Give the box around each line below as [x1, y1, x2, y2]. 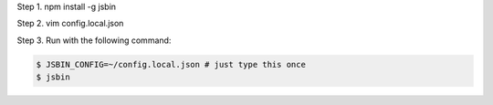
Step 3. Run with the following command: [16, 35, 172, 46]
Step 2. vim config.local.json [16, 18, 124, 29]
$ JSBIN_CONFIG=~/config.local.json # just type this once [36, 59, 306, 69]
